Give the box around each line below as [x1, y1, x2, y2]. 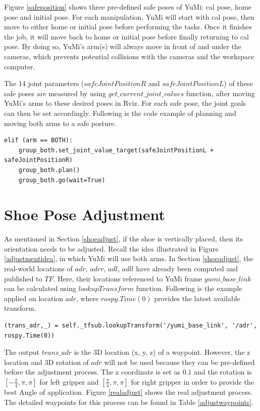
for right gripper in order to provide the [131, 376, 254, 387]
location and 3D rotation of [4, 356, 89, 367]
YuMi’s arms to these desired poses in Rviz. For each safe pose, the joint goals [4, 98, 246, 108]
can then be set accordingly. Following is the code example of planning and [4, 107, 236, 118]
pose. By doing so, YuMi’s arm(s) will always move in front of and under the [4, 41, 242, 52]
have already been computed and [136, 263, 238, 273]
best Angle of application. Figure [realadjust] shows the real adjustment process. [4, 386, 253, 397]
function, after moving [186, 88, 255, 98]
